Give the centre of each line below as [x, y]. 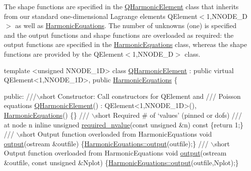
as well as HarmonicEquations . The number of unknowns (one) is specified [126, 25]
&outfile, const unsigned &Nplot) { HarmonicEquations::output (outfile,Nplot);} [121, 162]
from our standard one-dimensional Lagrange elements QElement [101, 16]
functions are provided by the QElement [64, 54]
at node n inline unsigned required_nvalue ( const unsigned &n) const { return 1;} [124, 124]
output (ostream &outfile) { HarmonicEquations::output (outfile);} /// [106, 143]
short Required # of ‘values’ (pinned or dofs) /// [169, 115]
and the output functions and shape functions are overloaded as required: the [119, 35]
